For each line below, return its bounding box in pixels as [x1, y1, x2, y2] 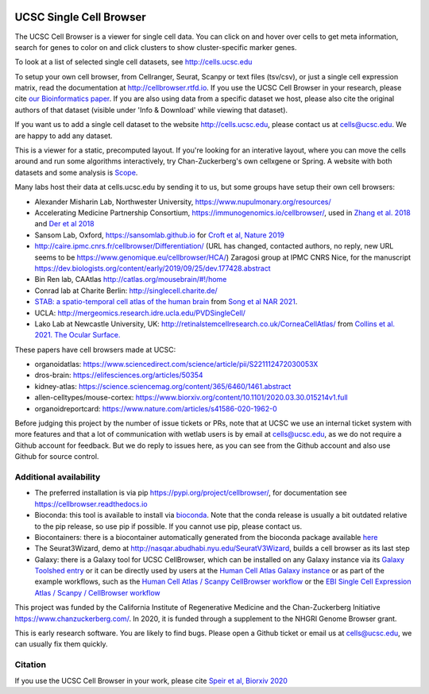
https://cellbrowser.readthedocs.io [34, 499, 148, 508]
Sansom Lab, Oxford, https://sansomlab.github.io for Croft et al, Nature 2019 [34, 230, 285, 240]
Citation [14, 659, 47, 670]
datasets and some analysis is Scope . [14, 168, 138, 177]
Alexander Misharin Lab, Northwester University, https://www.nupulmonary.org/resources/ [34, 197, 331, 206]
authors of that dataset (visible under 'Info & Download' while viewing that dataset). [14, 105, 288, 114]
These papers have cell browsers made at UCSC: [14, 345, 176, 354]
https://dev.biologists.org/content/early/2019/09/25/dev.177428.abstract [34, 263, 271, 273]
